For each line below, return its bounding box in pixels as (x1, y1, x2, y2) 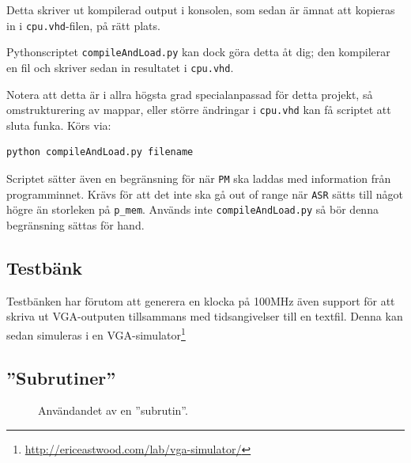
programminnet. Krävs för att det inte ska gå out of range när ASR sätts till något (6, 185, 403, 202)
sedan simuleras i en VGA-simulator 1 (6, 324, 186, 343)
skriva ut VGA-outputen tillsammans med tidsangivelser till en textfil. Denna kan (6, 308, 403, 324)
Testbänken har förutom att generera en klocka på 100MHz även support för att (6, 292, 395, 309)
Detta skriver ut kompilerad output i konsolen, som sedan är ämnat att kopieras (6, 2, 395, 17)
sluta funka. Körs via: (6, 116, 111, 133)
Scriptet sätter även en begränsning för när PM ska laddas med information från (6, 170, 391, 186)
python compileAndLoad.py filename (6, 146, 194, 158)
